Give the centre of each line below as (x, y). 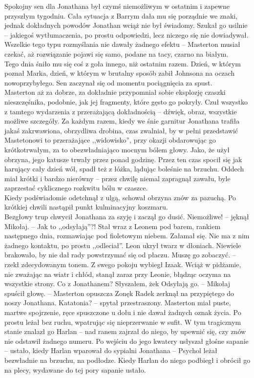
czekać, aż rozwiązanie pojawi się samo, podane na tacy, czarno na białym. (116, 53)
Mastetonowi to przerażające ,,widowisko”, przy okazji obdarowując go (110, 140)
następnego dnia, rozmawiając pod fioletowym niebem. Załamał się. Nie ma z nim (127, 236)
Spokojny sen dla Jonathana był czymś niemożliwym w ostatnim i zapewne (117, 6)
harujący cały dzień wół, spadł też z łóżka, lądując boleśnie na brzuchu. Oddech (124, 169)
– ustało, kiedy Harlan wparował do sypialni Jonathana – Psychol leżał (111, 350)
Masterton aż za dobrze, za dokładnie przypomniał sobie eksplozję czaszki (115, 92)
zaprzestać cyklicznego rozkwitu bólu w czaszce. (76, 188)
